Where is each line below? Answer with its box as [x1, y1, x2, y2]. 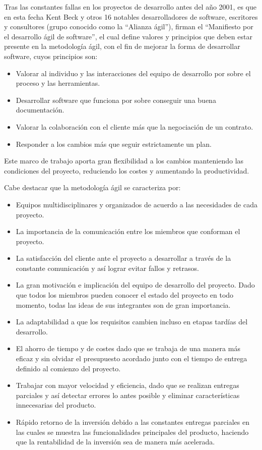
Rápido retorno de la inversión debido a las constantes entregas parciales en [16, 417, 250, 427]
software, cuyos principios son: [4, 50, 98, 61]
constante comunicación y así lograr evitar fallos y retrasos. [16, 262, 199, 273]
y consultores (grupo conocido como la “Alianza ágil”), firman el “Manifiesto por [4, 21, 253, 32]
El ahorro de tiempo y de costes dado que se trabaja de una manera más [16, 343, 240, 354]
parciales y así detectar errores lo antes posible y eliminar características [16, 389, 240, 400]
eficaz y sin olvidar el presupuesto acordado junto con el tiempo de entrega [16, 353, 247, 364]
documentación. [16, 104, 64, 115]
